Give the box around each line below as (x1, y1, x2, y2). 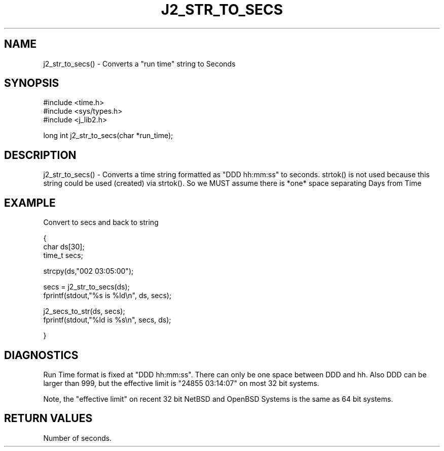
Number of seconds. (43, 433, 112, 442)
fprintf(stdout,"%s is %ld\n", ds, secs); (43, 291, 172, 300)
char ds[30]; (43, 242, 85, 251)
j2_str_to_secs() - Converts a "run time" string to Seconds (43, 59, 236, 68)
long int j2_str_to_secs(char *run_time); (43, 131, 173, 140)
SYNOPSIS (4, 77, 59, 90)
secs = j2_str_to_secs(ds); (43, 282, 130, 292)
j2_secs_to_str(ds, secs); (43, 307, 125, 316)
